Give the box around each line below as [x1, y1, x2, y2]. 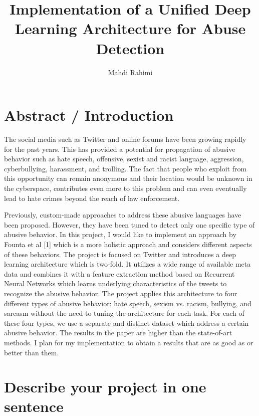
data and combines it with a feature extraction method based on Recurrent [4, 268, 235, 279]
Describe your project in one [4, 376, 206, 397]
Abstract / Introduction [4, 105, 174, 125]
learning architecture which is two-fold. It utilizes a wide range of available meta [4, 259, 251, 269]
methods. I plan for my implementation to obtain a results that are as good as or [4, 337, 253, 347]
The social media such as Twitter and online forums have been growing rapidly [4, 134, 246, 144]
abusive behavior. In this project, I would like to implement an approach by [4, 229, 236, 240]
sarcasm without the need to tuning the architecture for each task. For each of [4, 308, 244, 318]
